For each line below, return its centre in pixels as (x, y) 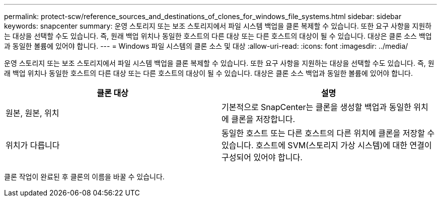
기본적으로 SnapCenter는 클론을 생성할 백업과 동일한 (316, 107)
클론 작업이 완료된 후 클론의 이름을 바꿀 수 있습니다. (84, 177)
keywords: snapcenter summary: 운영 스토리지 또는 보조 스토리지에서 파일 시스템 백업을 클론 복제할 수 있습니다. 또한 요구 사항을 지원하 (218, 26)
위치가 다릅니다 (33, 145)
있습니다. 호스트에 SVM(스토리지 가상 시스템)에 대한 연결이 (327, 145)
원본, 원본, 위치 (32, 113)
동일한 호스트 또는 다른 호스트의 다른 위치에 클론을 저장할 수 (328, 133)
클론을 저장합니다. (263, 119)
